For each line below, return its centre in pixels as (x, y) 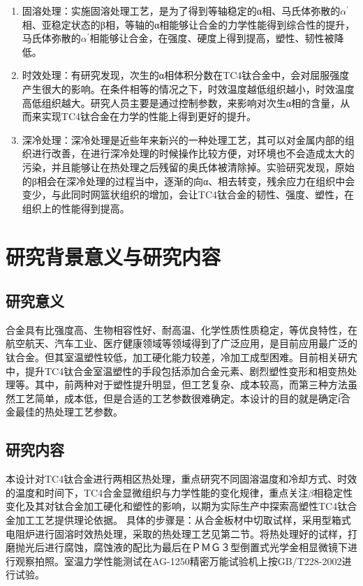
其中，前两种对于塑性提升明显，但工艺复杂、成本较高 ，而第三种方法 (191, 384)
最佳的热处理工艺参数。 (69, 412)
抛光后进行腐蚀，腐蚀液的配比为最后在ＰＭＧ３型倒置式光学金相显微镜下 (181, 547)
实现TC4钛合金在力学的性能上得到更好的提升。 (149, 116)
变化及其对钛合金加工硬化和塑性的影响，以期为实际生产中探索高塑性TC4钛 (177, 506)
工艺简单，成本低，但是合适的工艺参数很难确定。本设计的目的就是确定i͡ (178, 398)
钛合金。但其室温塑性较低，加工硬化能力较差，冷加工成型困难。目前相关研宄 (181, 357)
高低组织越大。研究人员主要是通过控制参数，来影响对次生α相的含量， (181, 102)
